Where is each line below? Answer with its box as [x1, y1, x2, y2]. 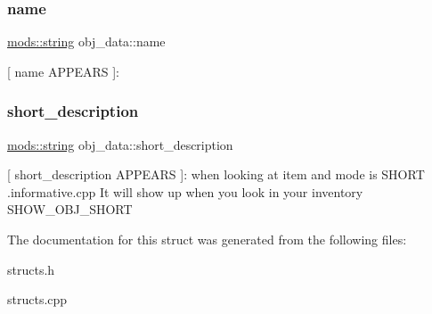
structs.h [7, 260, 55, 278]
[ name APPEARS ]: [7, 62, 120, 80]
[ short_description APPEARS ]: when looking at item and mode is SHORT [7, 165, 425, 184]
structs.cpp [7, 290, 68, 309]
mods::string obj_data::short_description [7, 135, 233, 153]
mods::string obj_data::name [7, 32, 166, 51]
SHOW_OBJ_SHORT [7, 200, 133, 219]
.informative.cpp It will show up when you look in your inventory [7, 182, 363, 201]
